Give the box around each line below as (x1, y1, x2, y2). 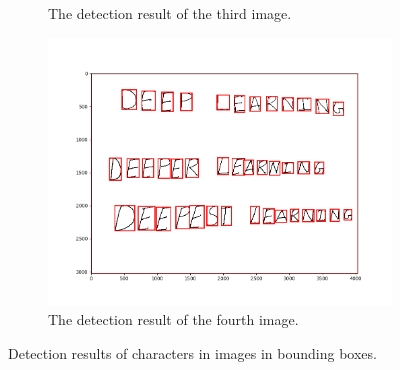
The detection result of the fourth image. (48, 309, 299, 330)
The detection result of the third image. (48, 3, 292, 23)
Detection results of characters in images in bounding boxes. (8, 342, 377, 363)
